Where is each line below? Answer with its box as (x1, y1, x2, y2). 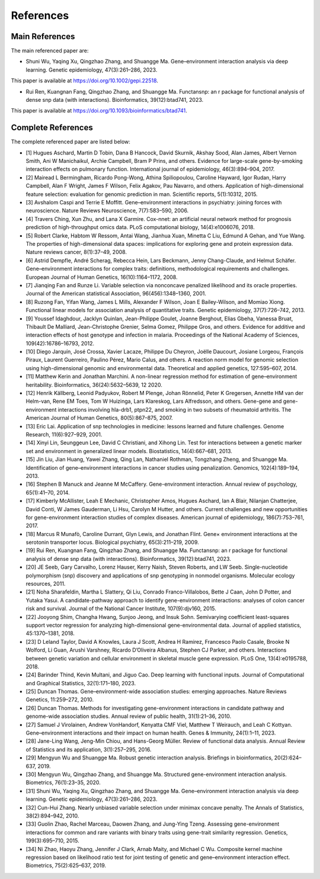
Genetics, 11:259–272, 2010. (25, 696, 94, 703)
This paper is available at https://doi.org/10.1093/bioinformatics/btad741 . (11, 107, 188, 114)
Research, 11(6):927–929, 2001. (25, 431, 103, 438)
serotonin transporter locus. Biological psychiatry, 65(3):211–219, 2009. (25, 539, 200, 546)
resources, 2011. (25, 580, 66, 588)
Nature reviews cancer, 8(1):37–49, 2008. (25, 249, 127, 256)
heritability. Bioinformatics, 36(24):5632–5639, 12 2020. (25, 381, 162, 388)
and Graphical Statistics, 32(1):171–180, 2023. (25, 679, 136, 686)
